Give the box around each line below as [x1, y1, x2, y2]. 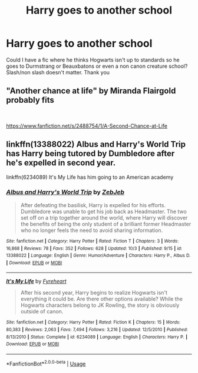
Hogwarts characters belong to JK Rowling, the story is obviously [20, 302, 180, 309]
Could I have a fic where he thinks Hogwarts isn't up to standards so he [6, 56, 180, 63]
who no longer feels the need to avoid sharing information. [20, 227, 163, 234]
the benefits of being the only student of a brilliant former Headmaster [20, 220, 192, 227]
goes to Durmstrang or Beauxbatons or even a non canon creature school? [6, 63, 188, 70]
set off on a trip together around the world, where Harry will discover [20, 214, 188, 221]
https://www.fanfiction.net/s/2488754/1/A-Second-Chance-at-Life [6, 122, 168, 129]
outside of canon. [20, 308, 64, 315]
